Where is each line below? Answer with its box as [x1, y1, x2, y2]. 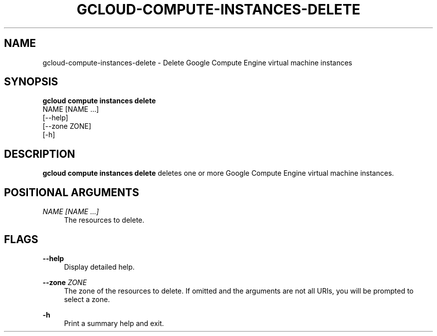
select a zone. [64, 295, 110, 304]
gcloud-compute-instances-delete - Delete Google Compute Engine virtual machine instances [42, 58, 352, 67]
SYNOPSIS [4, 75, 58, 88]
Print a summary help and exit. [64, 319, 164, 328]
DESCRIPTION [4, 147, 75, 160]
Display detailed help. [64, 262, 135, 271]
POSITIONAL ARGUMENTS [4, 186, 139, 199]
